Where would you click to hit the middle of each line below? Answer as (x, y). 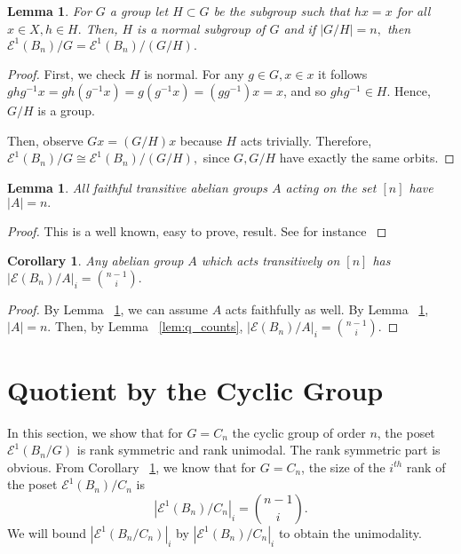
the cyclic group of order (299, 432)
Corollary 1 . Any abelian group (95, 261)
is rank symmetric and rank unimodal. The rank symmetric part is (258, 450)
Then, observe (45, 140)
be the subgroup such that (282, 11)
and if (300, 28)
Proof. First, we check (67, 73)
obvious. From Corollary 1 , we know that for (132, 467)
